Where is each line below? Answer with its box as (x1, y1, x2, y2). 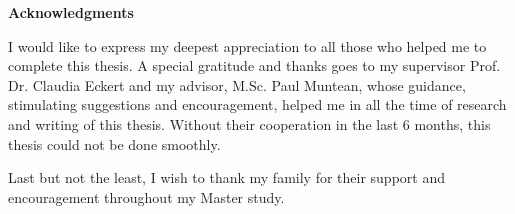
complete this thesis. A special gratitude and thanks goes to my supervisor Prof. (8, 55, 501, 76)
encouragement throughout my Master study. (8, 186, 285, 207)
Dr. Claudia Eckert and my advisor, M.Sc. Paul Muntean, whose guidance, (8, 74, 466, 95)
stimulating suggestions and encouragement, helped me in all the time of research (8, 94, 507, 115)
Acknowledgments (8, 2, 134, 22)
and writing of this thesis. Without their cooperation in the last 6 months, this (8, 113, 491, 134)
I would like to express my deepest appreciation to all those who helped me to (8, 35, 487, 56)
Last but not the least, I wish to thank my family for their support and (8, 167, 445, 188)
